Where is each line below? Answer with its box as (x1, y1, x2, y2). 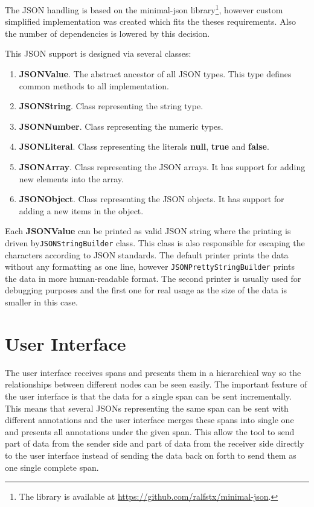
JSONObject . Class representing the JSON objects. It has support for (19, 193, 284, 205)
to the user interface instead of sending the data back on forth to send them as (5, 448, 296, 461)
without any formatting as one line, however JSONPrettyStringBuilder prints (5, 260, 295, 273)
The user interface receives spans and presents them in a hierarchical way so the (5, 366, 301, 378)
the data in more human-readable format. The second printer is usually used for (5, 272, 301, 284)
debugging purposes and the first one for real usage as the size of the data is (5, 284, 287, 296)
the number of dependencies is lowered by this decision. (5, 27, 210, 39)
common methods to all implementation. (19, 79, 169, 92)
